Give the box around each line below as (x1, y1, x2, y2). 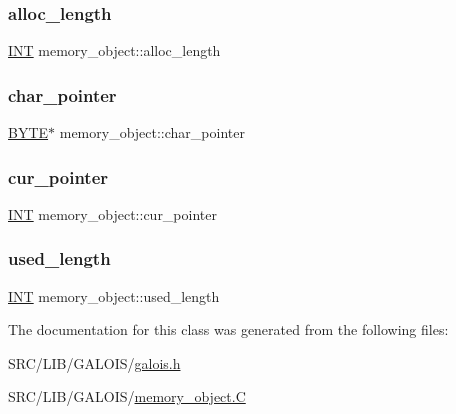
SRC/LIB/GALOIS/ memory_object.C (8, 386, 246, 407)
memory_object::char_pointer (59, 122, 245, 143)
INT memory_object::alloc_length (8, 40, 221, 61)
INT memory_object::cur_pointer (8, 203, 217, 224)
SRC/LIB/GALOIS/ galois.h (8, 352, 181, 373)
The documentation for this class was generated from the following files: (8, 319, 449, 340)
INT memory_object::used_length (8, 285, 220, 306)
